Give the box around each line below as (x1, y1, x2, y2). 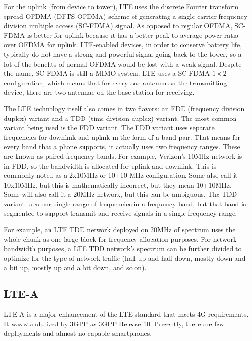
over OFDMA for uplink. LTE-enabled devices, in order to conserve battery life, (4, 39, 242, 50)
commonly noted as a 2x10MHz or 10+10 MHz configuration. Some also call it (4, 170, 238, 180)
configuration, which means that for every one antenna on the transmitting (4, 77, 227, 87)
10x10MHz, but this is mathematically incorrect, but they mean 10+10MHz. (4, 179, 232, 189)
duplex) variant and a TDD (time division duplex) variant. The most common (4, 113, 237, 123)
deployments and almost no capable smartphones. (4, 328, 152, 338)
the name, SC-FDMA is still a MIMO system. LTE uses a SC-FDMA (4, 68, 210, 78)
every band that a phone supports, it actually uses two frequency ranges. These (4, 141, 240, 152)
